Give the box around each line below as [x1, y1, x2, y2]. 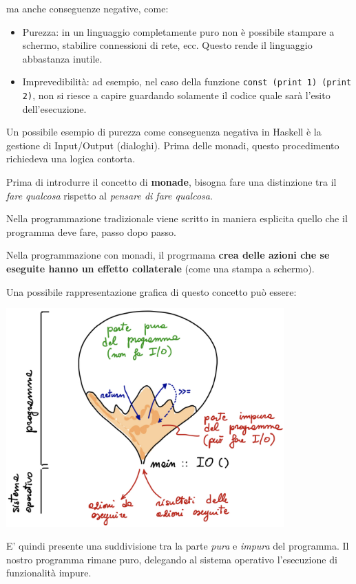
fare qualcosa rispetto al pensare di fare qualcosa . [6, 188, 213, 202]
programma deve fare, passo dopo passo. [6, 224, 176, 239]
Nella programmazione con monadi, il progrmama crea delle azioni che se [6, 248, 330, 262]
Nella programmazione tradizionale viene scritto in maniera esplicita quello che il [6, 211, 348, 226]
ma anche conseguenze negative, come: [6, 1, 169, 15]
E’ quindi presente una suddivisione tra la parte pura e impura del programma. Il [6, 539, 349, 553]
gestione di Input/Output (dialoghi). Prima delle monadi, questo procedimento [6, 138, 339, 152]
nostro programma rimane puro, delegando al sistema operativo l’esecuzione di [6, 552, 337, 566]
